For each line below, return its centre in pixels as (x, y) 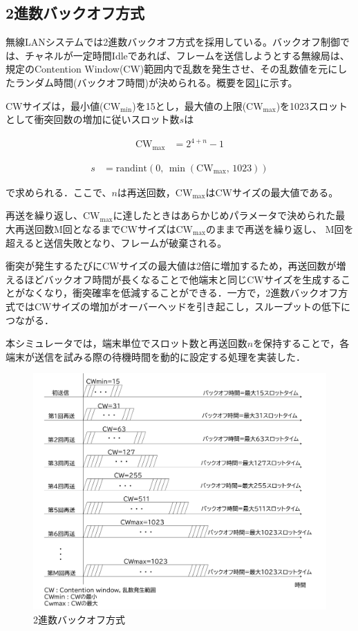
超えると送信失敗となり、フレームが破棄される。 (116, 242)
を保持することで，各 (301, 343)
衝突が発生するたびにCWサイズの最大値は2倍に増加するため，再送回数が (171, 266)
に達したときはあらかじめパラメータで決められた (224, 215)
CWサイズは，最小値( (55, 105)
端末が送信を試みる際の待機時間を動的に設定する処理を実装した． (156, 356)
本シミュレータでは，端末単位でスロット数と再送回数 (126, 343)
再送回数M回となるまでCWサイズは (95, 228)
